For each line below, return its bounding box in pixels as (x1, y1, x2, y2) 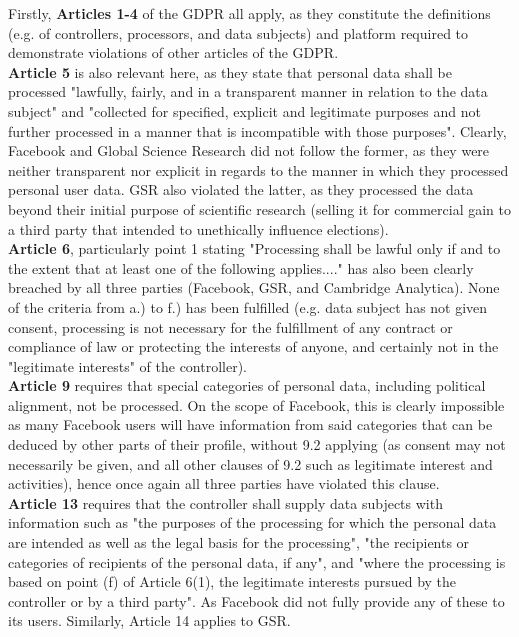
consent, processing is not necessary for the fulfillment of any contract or (8, 316, 453, 337)
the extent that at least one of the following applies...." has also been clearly (8, 257, 474, 278)
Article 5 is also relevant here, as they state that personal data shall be (8, 61, 452, 82)
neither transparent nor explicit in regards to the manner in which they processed (8, 159, 509, 180)
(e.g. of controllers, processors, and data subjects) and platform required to (8, 22, 469, 43)
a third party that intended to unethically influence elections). (8, 218, 389, 239)
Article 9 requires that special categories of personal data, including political (8, 375, 486, 396)
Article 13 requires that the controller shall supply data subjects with (8, 492, 443, 513)
